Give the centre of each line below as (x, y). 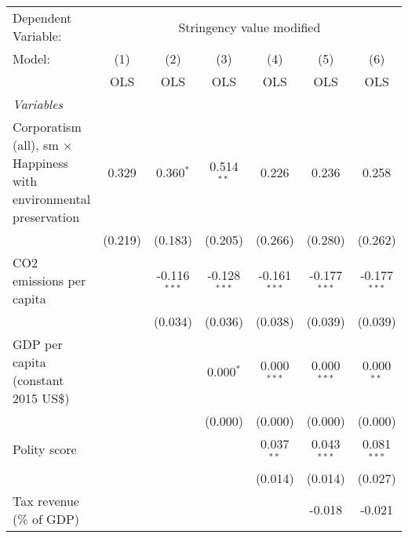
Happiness (40, 163)
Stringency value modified (250, 27)
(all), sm (36, 145)
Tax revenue (46, 500)
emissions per (49, 280)
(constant (38, 380)
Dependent (42, 18)
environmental (52, 199)
